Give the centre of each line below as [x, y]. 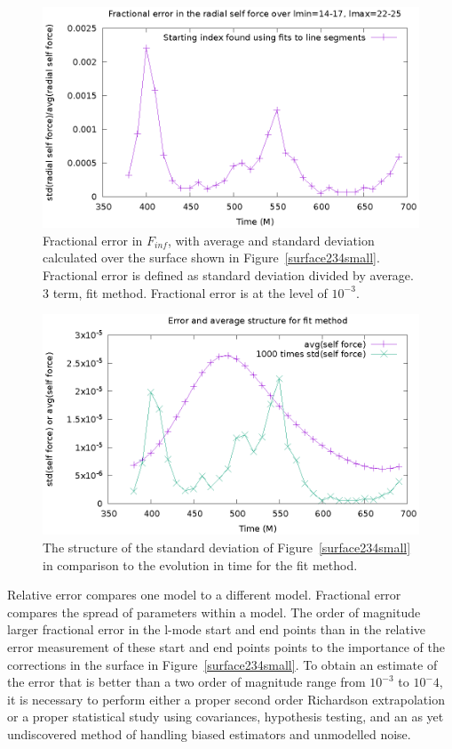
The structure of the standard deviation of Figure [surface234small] [227, 547]
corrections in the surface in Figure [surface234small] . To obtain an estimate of [222, 664]
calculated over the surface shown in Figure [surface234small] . [211, 258]
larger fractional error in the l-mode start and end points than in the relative [217, 629]
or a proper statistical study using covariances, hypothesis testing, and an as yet [226, 717]
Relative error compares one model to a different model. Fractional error [204, 595]
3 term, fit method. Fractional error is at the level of [185, 292]
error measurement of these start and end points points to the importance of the [226, 646]
